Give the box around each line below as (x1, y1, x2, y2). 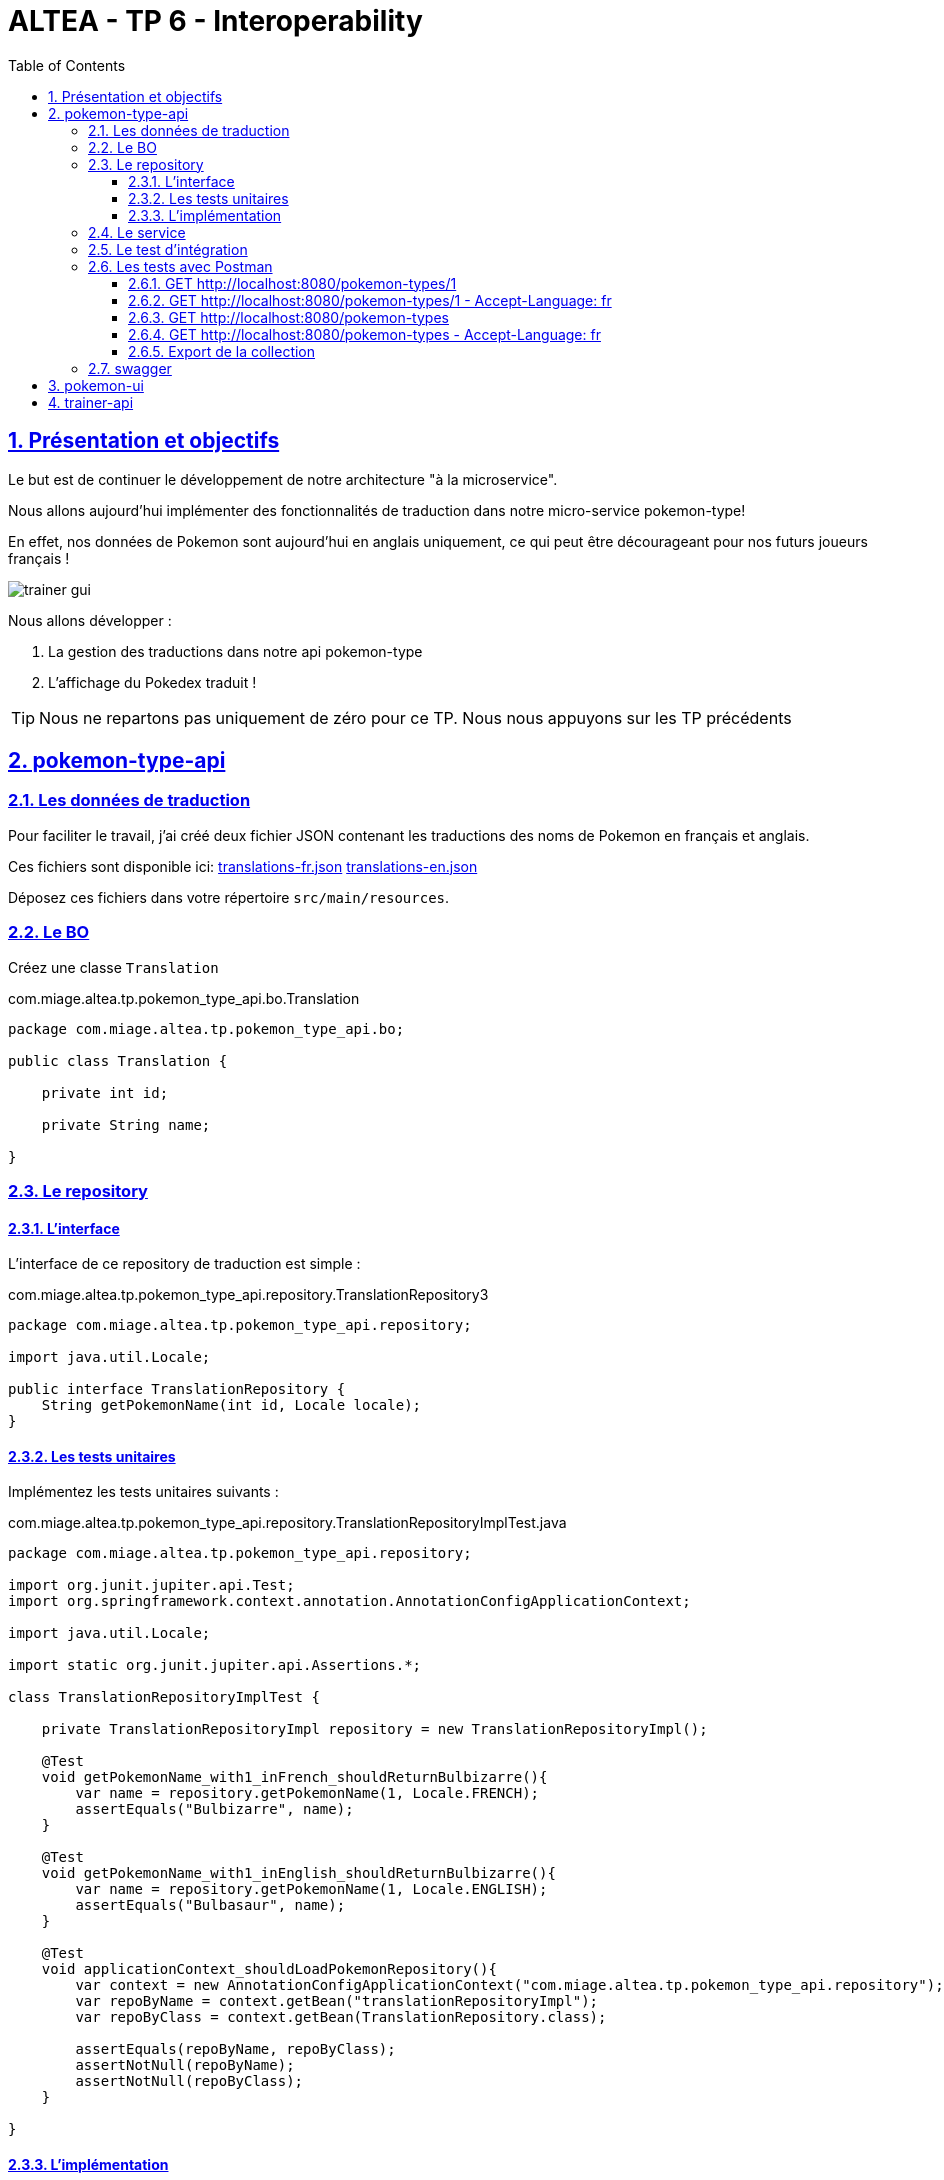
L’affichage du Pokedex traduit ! (48, 673, 257, 691)
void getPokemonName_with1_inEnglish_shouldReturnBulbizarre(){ (41, 1865, 556, 1882)
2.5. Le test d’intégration (88, 240, 248, 258)
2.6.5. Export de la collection (128, 342, 316, 360)
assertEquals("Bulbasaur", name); (75, 1897, 346, 1914)
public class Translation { (8, 1052, 228, 1069)
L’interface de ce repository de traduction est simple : (8, 1255, 361, 1273)
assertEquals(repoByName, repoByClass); (75, 2041, 396, 2058)
